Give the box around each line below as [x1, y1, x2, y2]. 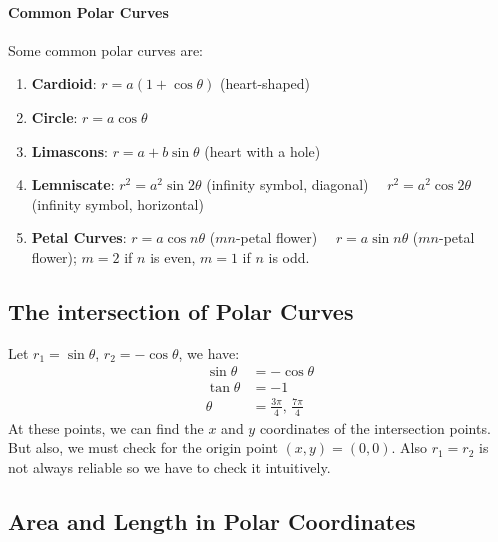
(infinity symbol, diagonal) [206, 174, 369, 195]
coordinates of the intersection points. [259, 417, 491, 438]
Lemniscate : [31, 174, 115, 195]
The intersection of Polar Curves [8, 295, 354, 326]
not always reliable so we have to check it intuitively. [8, 456, 331, 477]
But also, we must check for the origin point [8, 437, 278, 458]
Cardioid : [31, 73, 97, 94]
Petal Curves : [31, 227, 127, 248]
